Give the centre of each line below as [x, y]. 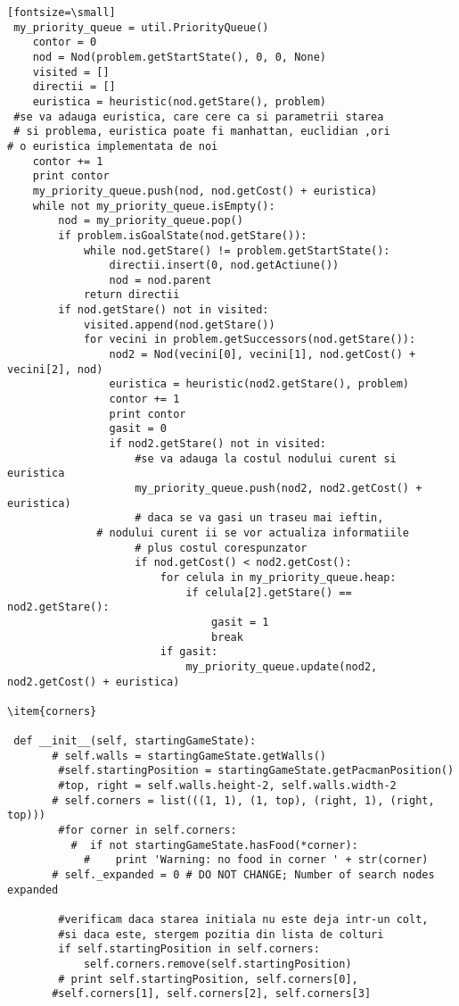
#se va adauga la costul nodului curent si [266, 458]
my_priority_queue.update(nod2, [282, 666]
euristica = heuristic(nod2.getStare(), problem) [259, 384]
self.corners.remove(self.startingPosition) [217, 964]
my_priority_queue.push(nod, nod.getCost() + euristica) [205, 191]
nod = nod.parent [160, 280]
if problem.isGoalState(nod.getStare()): [183, 235]
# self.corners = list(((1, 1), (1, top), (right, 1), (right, [243, 800]
